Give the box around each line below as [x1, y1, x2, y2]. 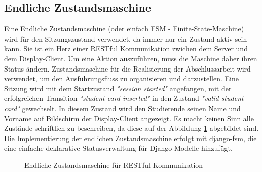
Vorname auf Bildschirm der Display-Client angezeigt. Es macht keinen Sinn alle [4, 113, 254, 123]
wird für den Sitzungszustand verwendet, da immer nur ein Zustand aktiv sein [4, 33, 247, 44]
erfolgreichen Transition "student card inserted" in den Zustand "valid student [4, 93, 244, 104]
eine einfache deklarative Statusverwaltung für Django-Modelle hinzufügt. [4, 143, 233, 153]
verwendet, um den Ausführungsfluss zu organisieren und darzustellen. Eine [4, 73, 239, 84]
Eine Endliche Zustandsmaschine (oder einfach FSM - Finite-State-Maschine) [4, 23, 244, 34]
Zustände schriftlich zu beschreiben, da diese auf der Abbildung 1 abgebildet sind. [4, 123, 259, 133]
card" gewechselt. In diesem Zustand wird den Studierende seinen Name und [4, 102, 241, 113]
